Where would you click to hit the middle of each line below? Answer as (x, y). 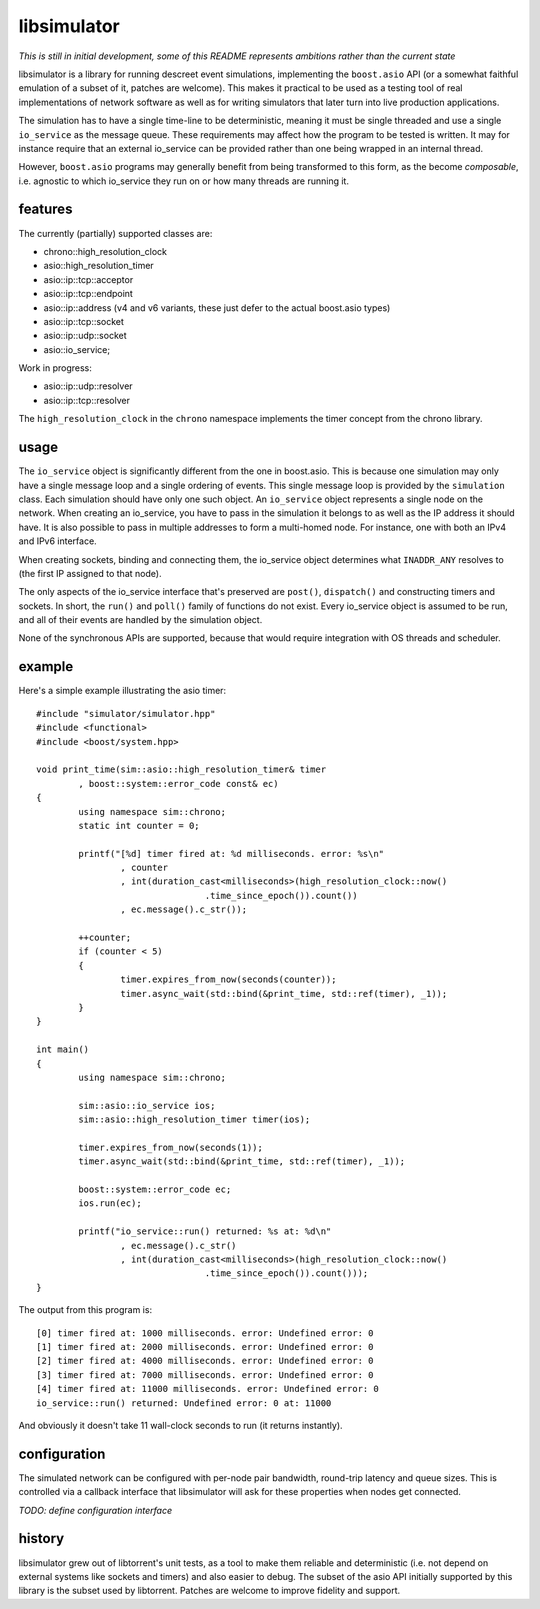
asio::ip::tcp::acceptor (88, 279)
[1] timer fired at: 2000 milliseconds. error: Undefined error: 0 (205, 1346)
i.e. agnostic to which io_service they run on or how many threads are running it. (184, 181)
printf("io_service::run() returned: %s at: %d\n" (205, 1231)
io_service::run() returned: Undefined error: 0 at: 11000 (184, 1403)
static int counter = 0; (139, 825)
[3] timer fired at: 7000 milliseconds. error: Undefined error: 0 (205, 1374)
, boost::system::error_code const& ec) (178, 783)
